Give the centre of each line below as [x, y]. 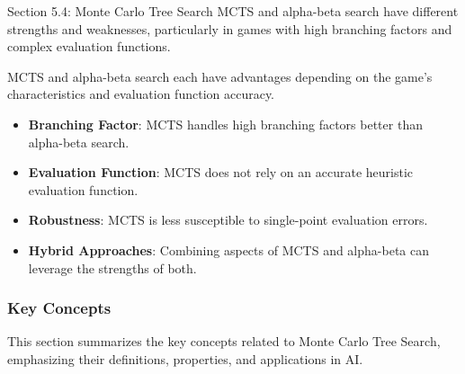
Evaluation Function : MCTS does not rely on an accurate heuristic [221, 172]
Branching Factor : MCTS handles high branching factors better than [225, 124]
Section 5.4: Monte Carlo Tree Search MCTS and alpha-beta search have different [233, 11]
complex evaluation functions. [89, 46]
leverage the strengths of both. [112, 267]
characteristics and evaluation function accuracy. [141, 94]
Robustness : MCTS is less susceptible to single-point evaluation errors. [228, 220]
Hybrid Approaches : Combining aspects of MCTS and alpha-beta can [228, 249]
